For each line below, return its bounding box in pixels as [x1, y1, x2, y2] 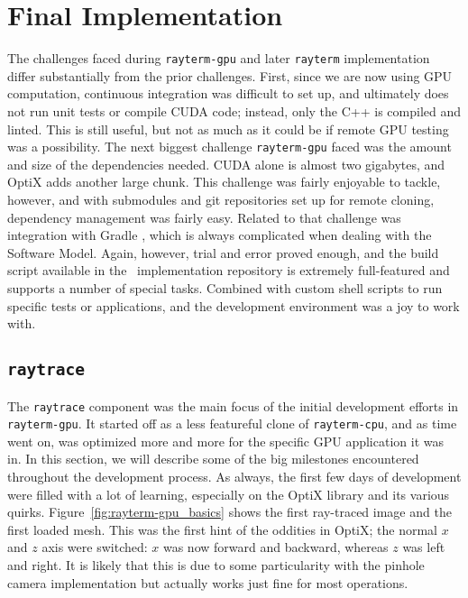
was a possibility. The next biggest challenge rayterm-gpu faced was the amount [7, 137, 452, 156]
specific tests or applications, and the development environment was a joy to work [7, 296, 460, 315]
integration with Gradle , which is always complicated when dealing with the [7, 225, 432, 244]
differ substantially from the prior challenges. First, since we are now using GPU [7, 66, 453, 85]
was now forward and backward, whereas [162, 538, 389, 557]
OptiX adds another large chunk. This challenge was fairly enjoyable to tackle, [7, 172, 441, 191]
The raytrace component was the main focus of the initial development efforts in [7, 396, 459, 415]
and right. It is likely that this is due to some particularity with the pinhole [7, 556, 425, 574]
